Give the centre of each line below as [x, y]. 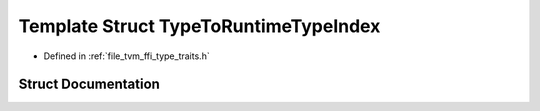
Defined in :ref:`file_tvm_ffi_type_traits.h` [126, 56]
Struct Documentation [89, 84]
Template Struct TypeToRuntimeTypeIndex [199, 26]
